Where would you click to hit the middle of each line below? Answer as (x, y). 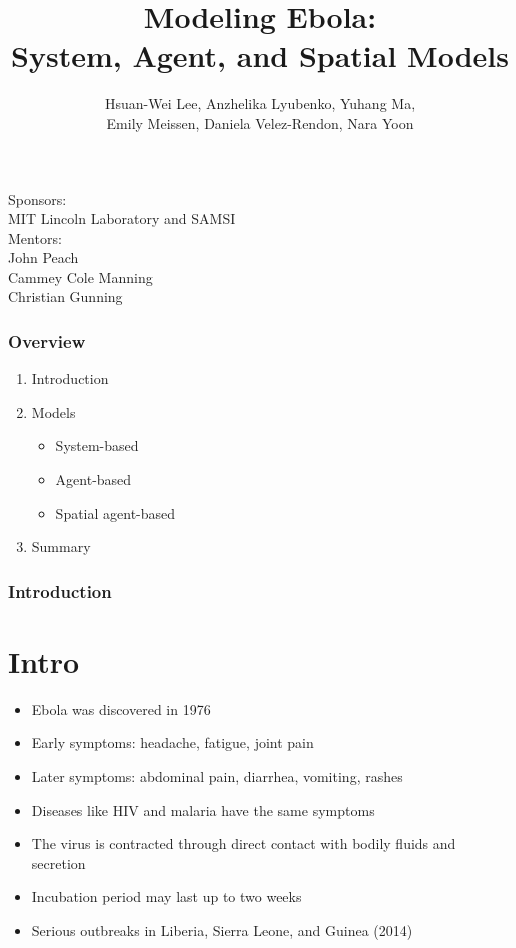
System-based (97, 445)
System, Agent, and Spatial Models (260, 55)
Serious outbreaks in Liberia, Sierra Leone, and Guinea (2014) (222, 929)
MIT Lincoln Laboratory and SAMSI (122, 218)
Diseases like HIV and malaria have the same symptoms (203, 809)
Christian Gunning (65, 296)
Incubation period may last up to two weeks (166, 896)
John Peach (43, 257)
